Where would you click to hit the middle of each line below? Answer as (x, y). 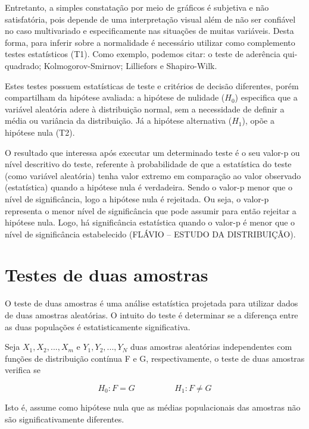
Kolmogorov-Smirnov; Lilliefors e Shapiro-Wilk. (130, 65)
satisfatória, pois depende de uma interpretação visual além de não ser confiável (150, 19)
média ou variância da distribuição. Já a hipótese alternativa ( (118, 120)
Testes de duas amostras (107, 275)
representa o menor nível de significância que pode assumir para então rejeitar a (151, 210)
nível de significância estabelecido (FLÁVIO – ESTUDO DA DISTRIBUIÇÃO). (150, 234)
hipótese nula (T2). (40, 132)
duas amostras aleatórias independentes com (211, 347)
